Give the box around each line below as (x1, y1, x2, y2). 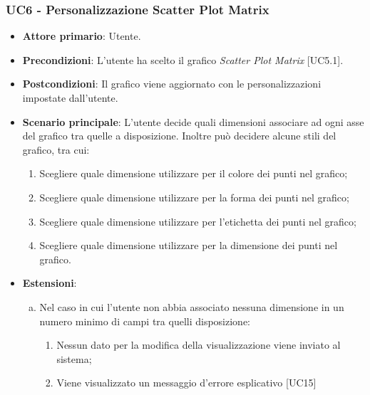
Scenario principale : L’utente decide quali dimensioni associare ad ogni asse (22, 114, 364, 129)
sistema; (56, 351, 92, 366)
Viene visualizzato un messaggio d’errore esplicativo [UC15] (56, 375, 317, 390)
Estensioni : (22, 275, 77, 290)
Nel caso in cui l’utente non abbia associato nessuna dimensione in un (39, 299, 344, 314)
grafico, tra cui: (22, 142, 90, 157)
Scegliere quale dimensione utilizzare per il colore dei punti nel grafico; (39, 166, 348, 181)
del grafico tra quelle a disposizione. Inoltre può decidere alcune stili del (22, 128, 336, 143)
